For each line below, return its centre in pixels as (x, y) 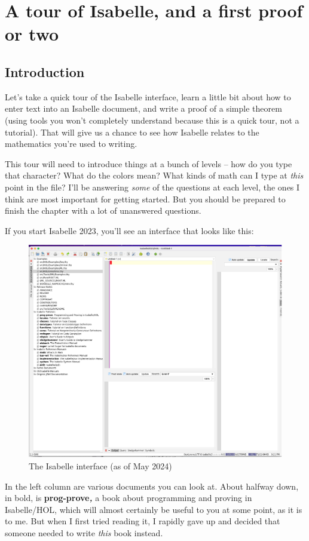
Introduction (45, 71)
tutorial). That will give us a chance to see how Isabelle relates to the (132, 132)
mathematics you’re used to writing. (71, 144)
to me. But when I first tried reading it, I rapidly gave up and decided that (143, 521)
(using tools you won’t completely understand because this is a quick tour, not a (152, 120)
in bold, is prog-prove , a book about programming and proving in (129, 498)
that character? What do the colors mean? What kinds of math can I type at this (154, 175)
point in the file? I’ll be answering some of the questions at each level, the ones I (152, 187)
